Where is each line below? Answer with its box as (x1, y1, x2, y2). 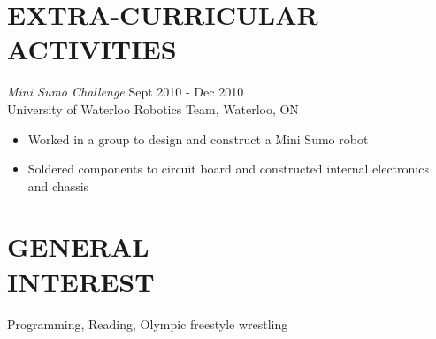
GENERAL (7, 228, 149, 265)
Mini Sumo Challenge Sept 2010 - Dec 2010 (7, 82, 244, 101)
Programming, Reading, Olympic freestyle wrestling (7, 314, 288, 333)
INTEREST (7, 263, 155, 299)
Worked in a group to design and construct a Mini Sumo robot (27, 129, 369, 148)
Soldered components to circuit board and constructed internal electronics (27, 159, 429, 178)
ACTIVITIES (7, 31, 177, 67)
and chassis (27, 176, 89, 195)
